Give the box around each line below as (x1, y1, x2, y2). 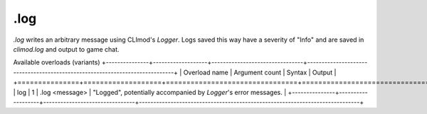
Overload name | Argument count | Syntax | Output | (183, 68, 337, 76)
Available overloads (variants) (13, 58, 100, 67)
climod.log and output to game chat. (13, 45, 120, 53)
